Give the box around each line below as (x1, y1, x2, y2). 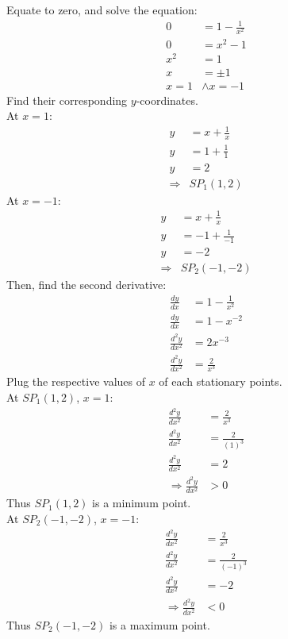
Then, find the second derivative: (6, 275, 167, 292)
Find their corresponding (6, 91, 128, 108)
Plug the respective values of (6, 373, 145, 390)
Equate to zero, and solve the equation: (6, 2, 198, 17)
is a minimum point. (92, 495, 191, 511)
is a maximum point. (109, 616, 210, 633)
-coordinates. (136, 91, 198, 108)
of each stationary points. (159, 373, 282, 390)
